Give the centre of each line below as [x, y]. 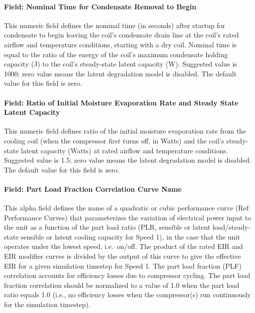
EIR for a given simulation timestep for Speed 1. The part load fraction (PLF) [123, 265]
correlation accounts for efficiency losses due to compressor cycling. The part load [127, 275]
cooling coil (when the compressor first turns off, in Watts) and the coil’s [114, 140]
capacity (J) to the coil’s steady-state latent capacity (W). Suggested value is [121, 64]
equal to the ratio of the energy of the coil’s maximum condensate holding [116, 54]
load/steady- [231, 227]
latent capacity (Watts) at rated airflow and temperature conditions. [125, 150]
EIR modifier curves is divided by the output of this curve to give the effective [123, 256]
